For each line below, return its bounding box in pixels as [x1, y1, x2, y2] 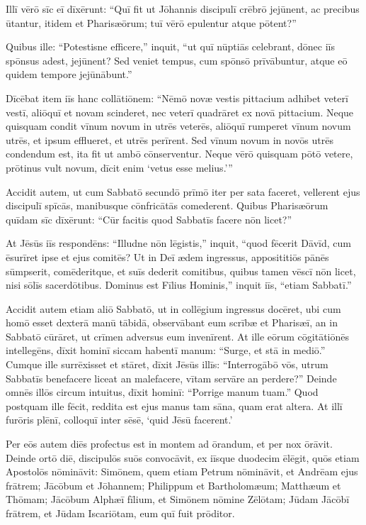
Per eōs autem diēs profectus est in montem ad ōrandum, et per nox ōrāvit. [6, 436, 333, 451]
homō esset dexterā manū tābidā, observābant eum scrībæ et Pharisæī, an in [6, 315, 338, 330]
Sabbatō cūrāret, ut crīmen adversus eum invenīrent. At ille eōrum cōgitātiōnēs [6, 328, 350, 343]
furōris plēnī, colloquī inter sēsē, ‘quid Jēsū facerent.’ [6, 412, 233, 427]
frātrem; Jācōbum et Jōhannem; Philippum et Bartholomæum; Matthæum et [6, 477, 341, 492]
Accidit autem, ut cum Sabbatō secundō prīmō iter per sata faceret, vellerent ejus [6, 184, 360, 199]
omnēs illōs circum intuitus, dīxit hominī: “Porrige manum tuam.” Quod [6, 385, 319, 399]
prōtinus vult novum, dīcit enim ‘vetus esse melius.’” [6, 160, 233, 175]
